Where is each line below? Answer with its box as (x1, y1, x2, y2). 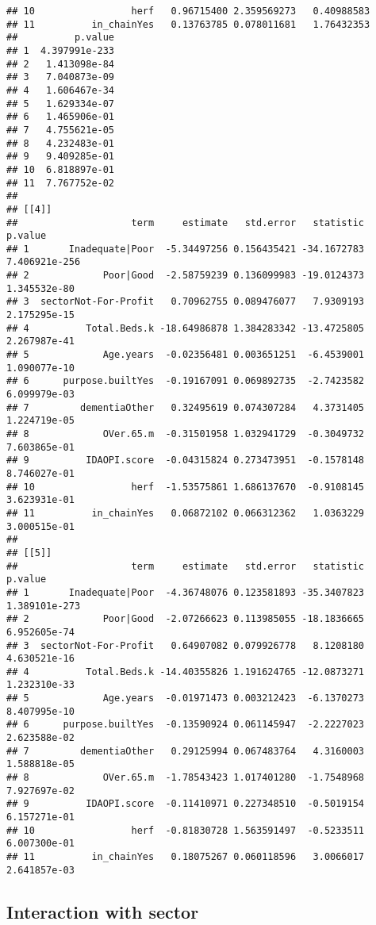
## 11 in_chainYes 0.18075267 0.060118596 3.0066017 (6, 851, 365, 862)
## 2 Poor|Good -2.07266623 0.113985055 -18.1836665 (6, 613, 365, 625)
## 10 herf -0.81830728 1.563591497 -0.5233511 (6, 824, 365, 836)
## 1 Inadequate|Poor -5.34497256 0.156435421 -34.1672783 (6, 243, 365, 255)
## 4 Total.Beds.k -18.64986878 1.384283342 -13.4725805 (6, 322, 365, 334)
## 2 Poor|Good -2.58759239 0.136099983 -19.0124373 (6, 270, 365, 282)
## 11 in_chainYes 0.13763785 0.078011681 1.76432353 (6, 18, 370, 30)
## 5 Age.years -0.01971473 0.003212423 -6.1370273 (6, 693, 365, 704)
